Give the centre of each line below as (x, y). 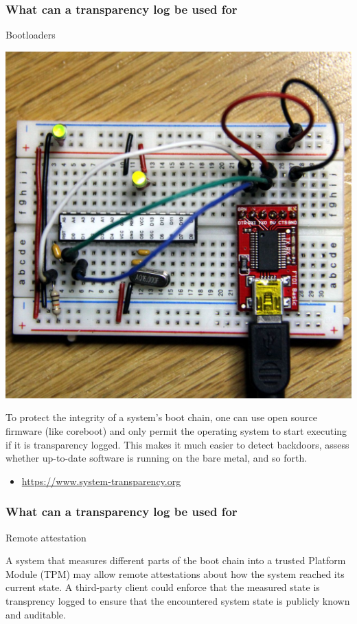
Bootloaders (31, 35)
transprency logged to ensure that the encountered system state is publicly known (178, 600)
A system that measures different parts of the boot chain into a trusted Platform (176, 560)
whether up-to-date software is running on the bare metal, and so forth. (157, 458)
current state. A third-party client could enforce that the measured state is (163, 587)
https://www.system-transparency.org (101, 481)
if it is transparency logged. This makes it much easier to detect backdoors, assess (177, 444)
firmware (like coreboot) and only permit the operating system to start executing (176, 431)
